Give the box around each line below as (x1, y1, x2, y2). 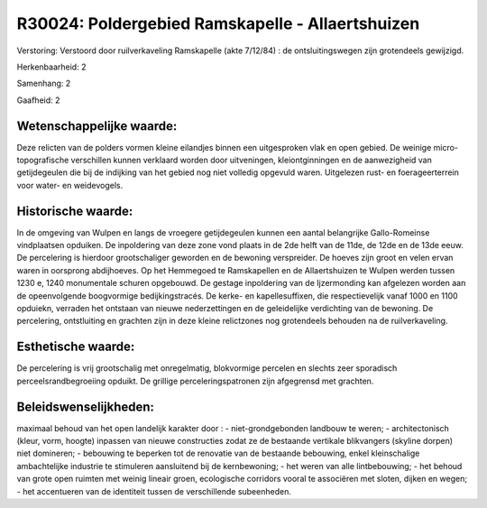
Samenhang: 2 (16, 78, 71, 89)
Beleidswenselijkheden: (16, 399, 155, 414)
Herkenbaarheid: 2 (16, 61, 87, 72)
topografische (16, 154, 69, 166)
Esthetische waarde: (16, 339, 135, 355)
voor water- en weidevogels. (16, 180, 124, 190)
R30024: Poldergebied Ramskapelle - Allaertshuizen (16, 14, 420, 33)
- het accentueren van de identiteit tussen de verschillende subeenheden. (16, 485, 292, 496)
